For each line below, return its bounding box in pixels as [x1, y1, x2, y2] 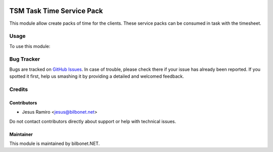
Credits [9, 86, 28, 93]
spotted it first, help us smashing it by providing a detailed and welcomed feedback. [9, 73, 184, 79]
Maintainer [9, 131, 33, 137]
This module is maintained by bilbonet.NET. [9, 140, 100, 146]
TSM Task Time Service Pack [9, 7, 103, 15]
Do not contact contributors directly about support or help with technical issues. [9, 118, 176, 124]
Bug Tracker [9, 56, 40, 63]
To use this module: [9, 43, 51, 49]
